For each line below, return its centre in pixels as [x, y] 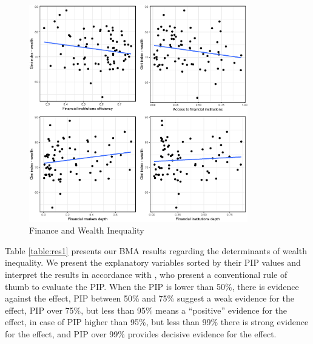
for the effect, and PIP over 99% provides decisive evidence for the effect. [141, 333]
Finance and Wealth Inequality [87, 230]
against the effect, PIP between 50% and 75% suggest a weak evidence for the [150, 298]
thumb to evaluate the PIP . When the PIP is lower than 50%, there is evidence [152, 286]
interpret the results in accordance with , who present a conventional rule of [146, 274]
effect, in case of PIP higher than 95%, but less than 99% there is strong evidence [157, 322]
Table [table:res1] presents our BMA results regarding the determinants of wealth [156, 250]
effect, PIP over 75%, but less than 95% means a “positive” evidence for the [146, 310]
